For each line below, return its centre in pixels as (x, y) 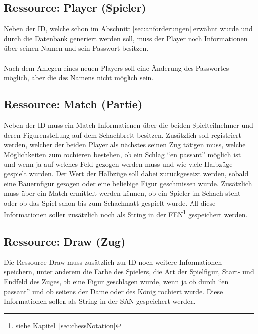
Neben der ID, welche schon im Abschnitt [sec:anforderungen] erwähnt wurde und (128, 29)
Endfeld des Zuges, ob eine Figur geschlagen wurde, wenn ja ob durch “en (116, 281)
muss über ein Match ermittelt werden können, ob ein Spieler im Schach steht (122, 193)
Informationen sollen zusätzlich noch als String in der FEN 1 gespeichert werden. (126, 213)
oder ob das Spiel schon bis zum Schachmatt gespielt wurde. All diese (110, 203)
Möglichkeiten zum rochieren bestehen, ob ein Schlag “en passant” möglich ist (123, 154)
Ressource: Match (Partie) (73, 104)
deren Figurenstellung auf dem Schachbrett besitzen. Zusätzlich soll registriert (123, 134)
